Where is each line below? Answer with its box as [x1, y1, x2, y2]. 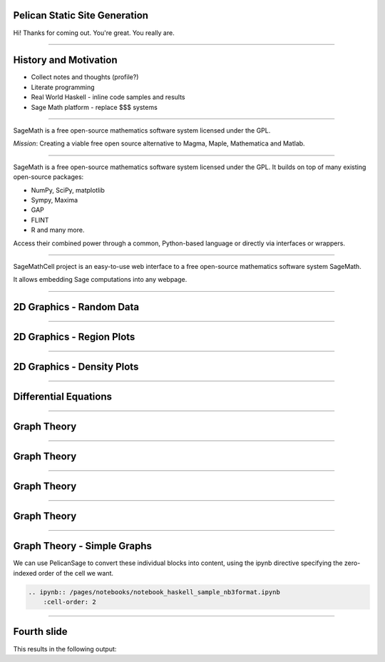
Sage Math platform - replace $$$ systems [31, 103, 158, 111]
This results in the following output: [13, 644, 117, 653]
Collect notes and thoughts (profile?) [31, 73, 139, 81]
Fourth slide [13, 626, 68, 638]
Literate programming [31, 83, 96, 91]
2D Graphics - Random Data [13, 301, 140, 313]
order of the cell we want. [38, 569, 114, 577]
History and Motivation [13, 54, 118, 66]
